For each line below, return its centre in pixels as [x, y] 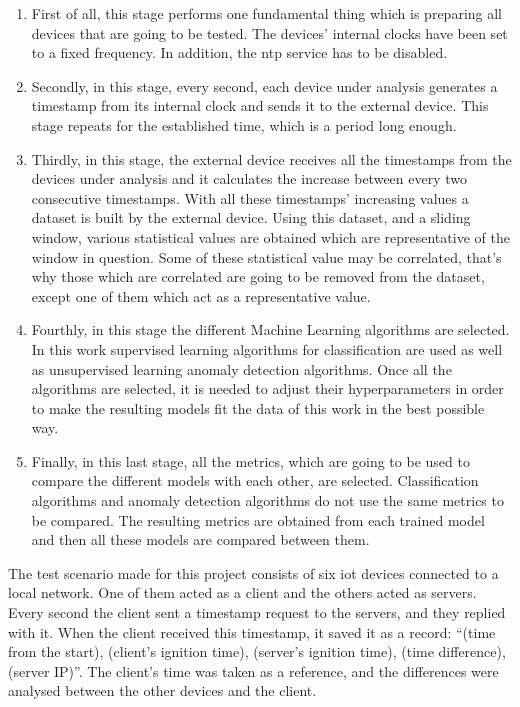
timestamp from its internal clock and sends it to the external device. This [260, 105]
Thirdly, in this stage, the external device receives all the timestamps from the [271, 158]
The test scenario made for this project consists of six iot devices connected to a [253, 572]
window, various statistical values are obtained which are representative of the [270, 236]
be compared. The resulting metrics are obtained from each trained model [258, 519]
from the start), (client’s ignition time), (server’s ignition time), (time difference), [257, 651]
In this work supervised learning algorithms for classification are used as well [267, 348]
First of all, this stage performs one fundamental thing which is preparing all [266, 13]
